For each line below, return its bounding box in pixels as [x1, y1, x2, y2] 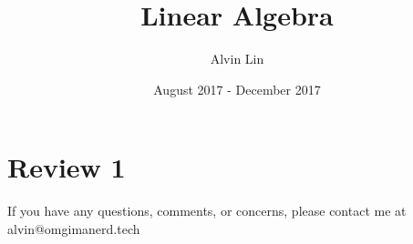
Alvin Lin [210, 49, 264, 68]
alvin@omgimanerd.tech [7, 219, 140, 238]
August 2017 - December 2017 [153, 79, 321, 98]
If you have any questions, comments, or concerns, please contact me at [7, 201, 407, 220]
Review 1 [7, 148, 126, 186]
